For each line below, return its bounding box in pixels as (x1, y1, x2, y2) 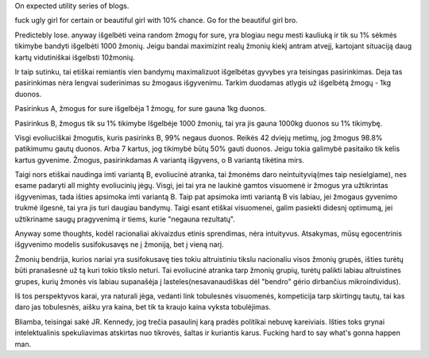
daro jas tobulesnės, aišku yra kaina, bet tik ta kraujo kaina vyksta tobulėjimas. (14, 302, 272, 312)
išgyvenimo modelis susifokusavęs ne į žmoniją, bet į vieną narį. (14, 240, 224, 249)
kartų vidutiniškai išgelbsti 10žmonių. (14, 52, 135, 62)
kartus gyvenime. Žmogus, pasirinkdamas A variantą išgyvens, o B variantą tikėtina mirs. (14, 155, 305, 164)
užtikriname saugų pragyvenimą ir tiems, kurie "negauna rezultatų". (14, 214, 236, 224)
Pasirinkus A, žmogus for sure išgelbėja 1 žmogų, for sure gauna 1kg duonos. (14, 104, 266, 114)
